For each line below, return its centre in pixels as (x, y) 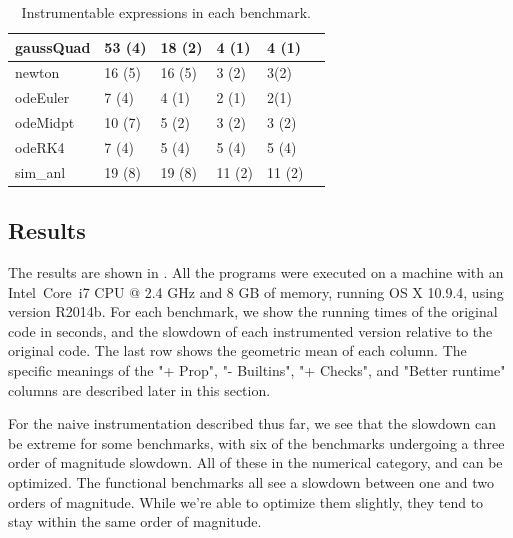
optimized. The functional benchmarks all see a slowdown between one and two (251, 482)
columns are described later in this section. (139, 389)
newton (37, 72)
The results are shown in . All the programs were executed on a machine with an (256, 272)
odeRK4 (40, 146)
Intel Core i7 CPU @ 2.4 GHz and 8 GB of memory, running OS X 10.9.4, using (256, 291)
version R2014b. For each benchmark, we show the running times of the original (253, 311)
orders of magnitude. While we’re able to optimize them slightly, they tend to (246, 501)
